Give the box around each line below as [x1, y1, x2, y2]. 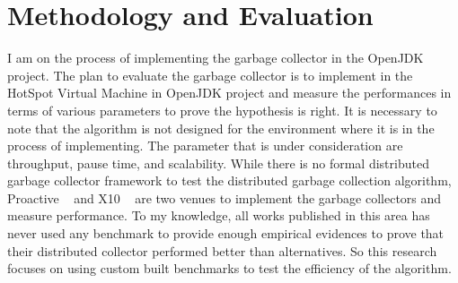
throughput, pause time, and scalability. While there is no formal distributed [7, 153, 429, 172]
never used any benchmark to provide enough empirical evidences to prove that [7, 224, 445, 243]
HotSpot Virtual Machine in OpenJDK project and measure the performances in [7, 83, 452, 102]
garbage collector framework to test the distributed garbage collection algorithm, [7, 171, 452, 190]
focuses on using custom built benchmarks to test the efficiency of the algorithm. [7, 259, 452, 278]
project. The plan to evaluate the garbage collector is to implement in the [7, 65, 413, 84]
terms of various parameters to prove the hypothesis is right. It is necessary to [7, 100, 437, 119]
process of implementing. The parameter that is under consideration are [7, 136, 403, 155]
